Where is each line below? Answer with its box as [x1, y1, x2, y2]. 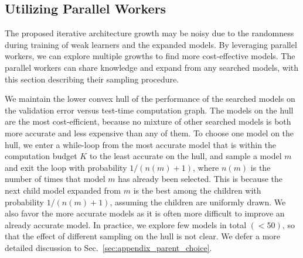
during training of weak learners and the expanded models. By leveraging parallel [5, 38, 297, 50]
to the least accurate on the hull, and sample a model [89, 150, 282, 162]
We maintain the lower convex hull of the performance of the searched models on [5, 92, 295, 105]
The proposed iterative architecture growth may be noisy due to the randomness [5, 27, 294, 39]
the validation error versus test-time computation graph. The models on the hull [5, 104, 294, 116]
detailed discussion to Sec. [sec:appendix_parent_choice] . [5, 241, 212, 253]
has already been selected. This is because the [118, 173, 283, 185]
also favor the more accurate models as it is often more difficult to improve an [5, 207, 285, 219]
